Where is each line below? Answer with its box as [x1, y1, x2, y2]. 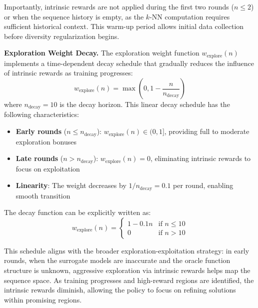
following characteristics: [4, 109, 79, 119]
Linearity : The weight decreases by [15, 180, 126, 190]
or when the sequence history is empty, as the [4, 11, 144, 21]
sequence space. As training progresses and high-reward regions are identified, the [4, 274, 254, 285]
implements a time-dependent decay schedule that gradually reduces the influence [4, 57, 254, 68]
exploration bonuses [15, 136, 76, 146]
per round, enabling [173, 180, 233, 190]
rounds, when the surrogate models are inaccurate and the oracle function [4, 255, 230, 265]
